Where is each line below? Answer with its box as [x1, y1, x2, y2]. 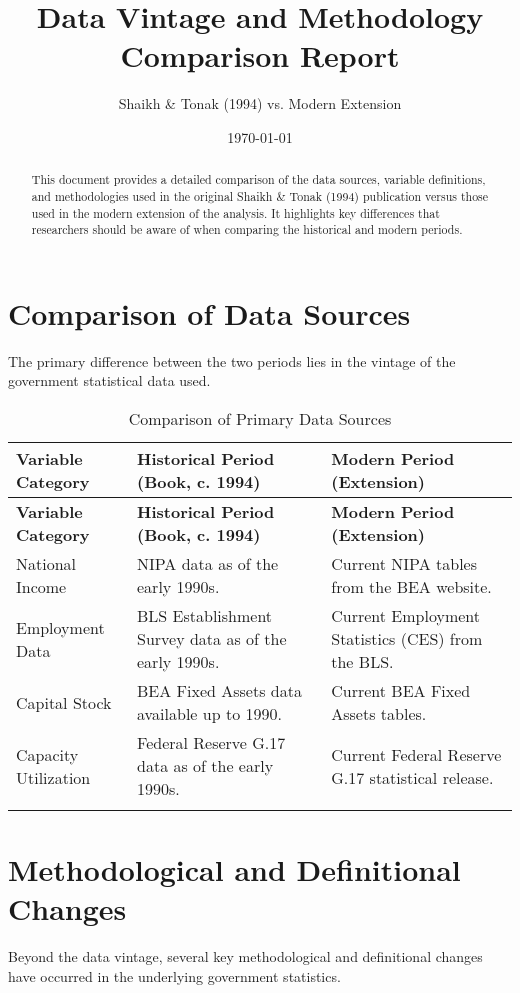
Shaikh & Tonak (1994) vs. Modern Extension [118, 93, 402, 114]
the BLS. [331, 650, 394, 674]
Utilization [16, 765, 91, 789]
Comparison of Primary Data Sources [128, 407, 392, 431]
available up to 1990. [137, 702, 282, 726]
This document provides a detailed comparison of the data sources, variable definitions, [31, 171, 486, 188]
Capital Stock [16, 690, 112, 714]
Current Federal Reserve [331, 742, 502, 766]
